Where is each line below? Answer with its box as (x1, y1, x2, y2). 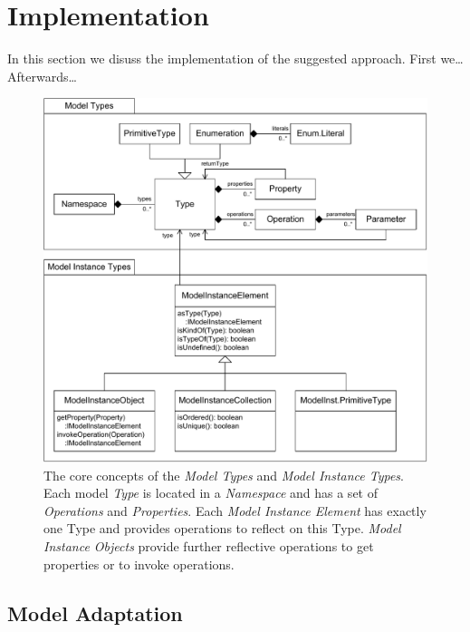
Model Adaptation (7, 598, 183, 627)
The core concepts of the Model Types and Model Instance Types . (43, 465, 404, 484)
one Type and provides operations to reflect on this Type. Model (43, 519, 401, 538)
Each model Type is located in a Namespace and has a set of (43, 483, 378, 502)
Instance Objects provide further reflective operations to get (43, 536, 374, 555)
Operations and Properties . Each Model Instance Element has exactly (43, 501, 427, 520)
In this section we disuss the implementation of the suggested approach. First (7, 49, 436, 68)
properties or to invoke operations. (43, 554, 235, 573)
